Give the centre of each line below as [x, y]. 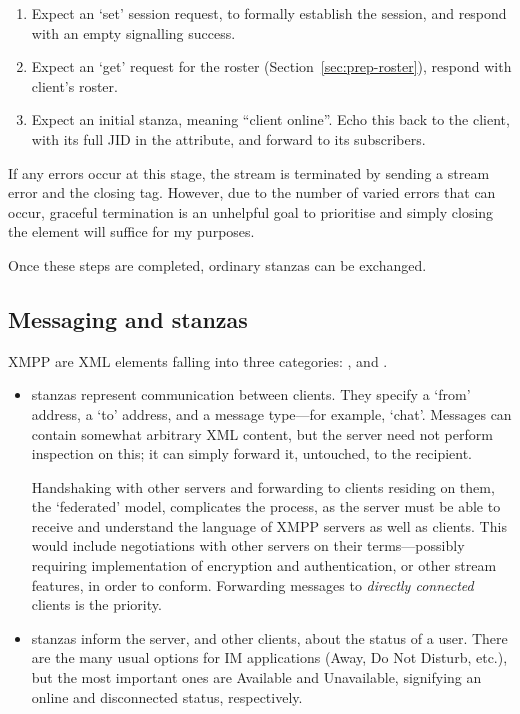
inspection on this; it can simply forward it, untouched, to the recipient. [252, 453]
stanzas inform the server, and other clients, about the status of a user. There [269, 637]
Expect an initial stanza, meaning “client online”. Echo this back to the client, [270, 119]
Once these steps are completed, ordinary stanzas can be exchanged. [217, 264]
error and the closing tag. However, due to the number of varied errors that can [252, 192]
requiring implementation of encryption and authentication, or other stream [264, 565]
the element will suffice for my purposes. [131, 231]
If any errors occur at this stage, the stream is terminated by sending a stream [249, 172]
